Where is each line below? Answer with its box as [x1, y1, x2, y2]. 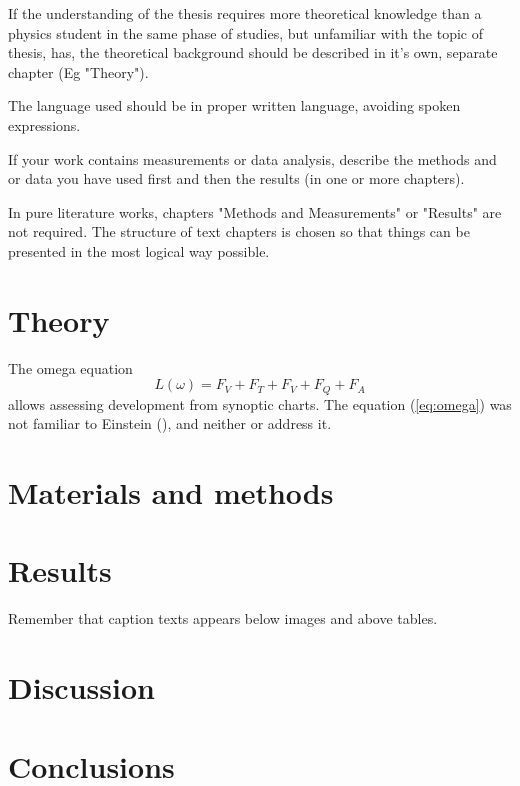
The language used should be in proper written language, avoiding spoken [8, 95, 461, 116]
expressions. [8, 114, 81, 135]
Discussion [8, 667, 155, 708]
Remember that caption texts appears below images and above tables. [8, 608, 438, 629]
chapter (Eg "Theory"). [8, 61, 149, 82]
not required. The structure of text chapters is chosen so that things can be [8, 221, 470, 242]
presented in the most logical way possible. [8, 240, 270, 261]
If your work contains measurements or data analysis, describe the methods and [8, 148, 497, 169]
